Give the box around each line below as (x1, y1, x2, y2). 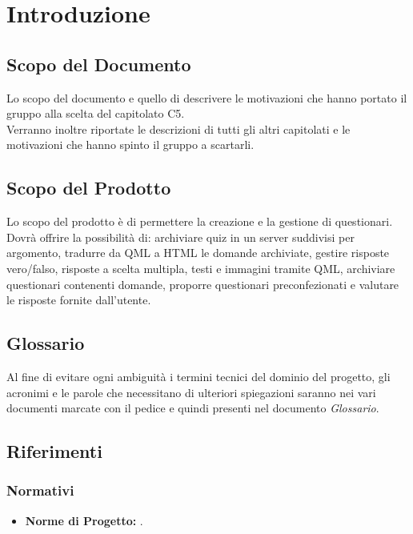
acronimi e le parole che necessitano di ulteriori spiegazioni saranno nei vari (6, 383, 376, 400)
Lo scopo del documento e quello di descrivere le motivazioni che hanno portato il (6, 89, 407, 106)
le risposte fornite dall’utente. (6, 291, 151, 308)
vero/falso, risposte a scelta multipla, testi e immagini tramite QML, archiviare (6, 259, 395, 276)
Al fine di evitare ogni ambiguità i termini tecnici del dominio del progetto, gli (6, 367, 391, 384)
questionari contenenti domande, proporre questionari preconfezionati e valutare (6, 275, 399, 292)
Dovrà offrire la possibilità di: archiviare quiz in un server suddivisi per (6, 228, 355, 245)
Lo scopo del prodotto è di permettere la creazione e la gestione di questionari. (6, 213, 393, 230)
